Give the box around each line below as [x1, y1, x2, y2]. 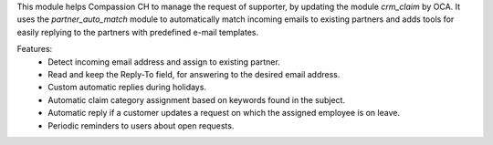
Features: [16, 44, 53, 55]
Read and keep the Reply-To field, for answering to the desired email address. [47, 68, 341, 79]
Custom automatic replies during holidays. [47, 82, 207, 93]
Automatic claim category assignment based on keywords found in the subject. [47, 94, 346, 105]
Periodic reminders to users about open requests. [47, 119, 235, 131]
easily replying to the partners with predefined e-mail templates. [16, 26, 259, 37]
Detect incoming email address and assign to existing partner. [47, 56, 280, 67]
